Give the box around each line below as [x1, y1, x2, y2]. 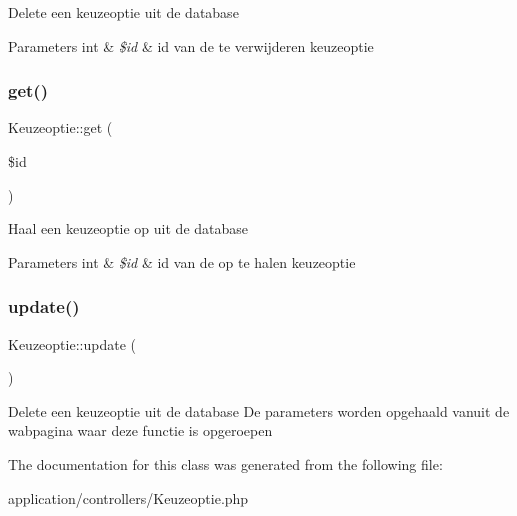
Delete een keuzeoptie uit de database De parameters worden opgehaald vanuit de [8, 400, 510, 421]
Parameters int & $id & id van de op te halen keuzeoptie [8, 251, 356, 272]
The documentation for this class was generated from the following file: [8, 453, 443, 474]
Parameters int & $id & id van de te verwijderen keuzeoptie [8, 35, 374, 56]
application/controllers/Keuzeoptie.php [8, 487, 249, 508]
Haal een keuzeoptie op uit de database [8, 218, 249, 239]
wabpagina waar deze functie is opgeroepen [8, 420, 273, 441]
